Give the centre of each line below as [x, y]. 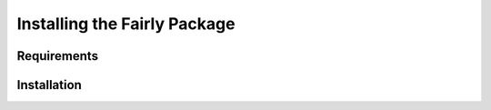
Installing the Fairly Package [126, 24]
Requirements [58, 56]
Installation [49, 85]
